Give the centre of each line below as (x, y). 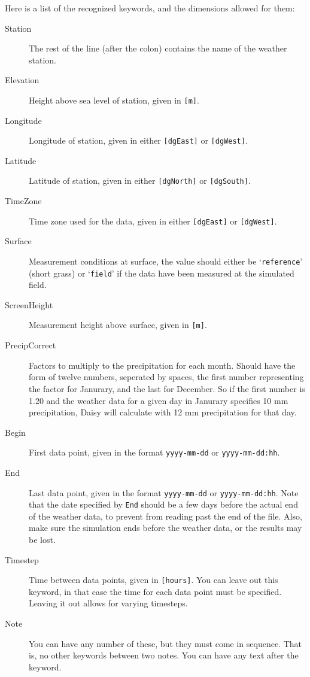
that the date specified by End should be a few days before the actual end (163, 504)
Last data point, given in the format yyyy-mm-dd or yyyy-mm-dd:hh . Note (164, 492)
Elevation (22, 80)
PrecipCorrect (31, 345)
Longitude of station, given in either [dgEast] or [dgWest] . (138, 140)
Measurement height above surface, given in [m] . (118, 325)
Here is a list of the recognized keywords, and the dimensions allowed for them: (150, 8)
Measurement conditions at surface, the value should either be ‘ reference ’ (166, 261)
